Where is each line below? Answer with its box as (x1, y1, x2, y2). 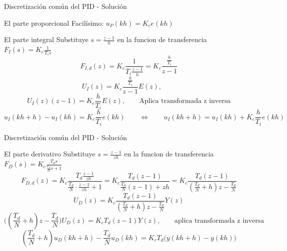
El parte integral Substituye (4, 34, 89, 45)
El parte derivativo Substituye (4, 149, 96, 159)
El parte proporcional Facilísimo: (4, 17, 104, 28)
